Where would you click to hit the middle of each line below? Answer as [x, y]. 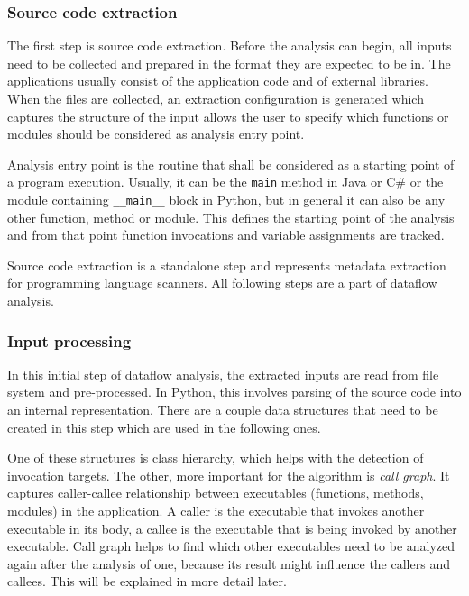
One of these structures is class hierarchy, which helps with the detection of [216, 458]
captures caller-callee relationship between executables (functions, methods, [216, 493]
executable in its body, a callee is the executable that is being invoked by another [232, 528]
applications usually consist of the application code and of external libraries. [218, 81]
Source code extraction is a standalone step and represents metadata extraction [227, 265]
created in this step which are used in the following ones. [164, 427]
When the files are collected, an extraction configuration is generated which [216, 98]
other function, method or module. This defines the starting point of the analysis [231, 217]
